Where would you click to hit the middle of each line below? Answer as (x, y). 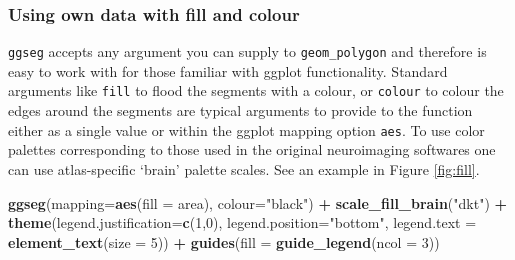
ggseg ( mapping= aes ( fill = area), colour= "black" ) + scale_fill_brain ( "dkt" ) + (258, 202)
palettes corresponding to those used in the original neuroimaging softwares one (252, 149)
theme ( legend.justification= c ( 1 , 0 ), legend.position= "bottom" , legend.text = (242, 222)
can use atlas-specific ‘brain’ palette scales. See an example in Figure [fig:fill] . (244, 168)
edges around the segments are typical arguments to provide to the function (240, 110)
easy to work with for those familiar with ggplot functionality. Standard (228, 70)
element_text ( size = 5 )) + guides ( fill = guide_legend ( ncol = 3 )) (224, 241)
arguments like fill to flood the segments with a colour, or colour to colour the (256, 90)
